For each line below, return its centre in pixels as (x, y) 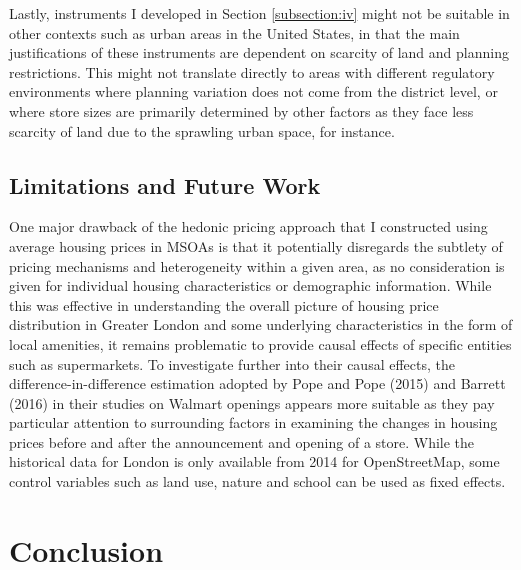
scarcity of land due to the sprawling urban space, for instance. (202, 130)
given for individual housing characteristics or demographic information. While (250, 285)
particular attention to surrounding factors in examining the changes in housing (253, 422)
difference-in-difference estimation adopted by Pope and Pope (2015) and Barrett (257, 383)
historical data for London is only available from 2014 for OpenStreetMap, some (254, 461)
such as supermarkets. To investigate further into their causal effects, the (232, 363)
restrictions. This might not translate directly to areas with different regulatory (252, 71)
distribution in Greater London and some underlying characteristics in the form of (261, 324)
